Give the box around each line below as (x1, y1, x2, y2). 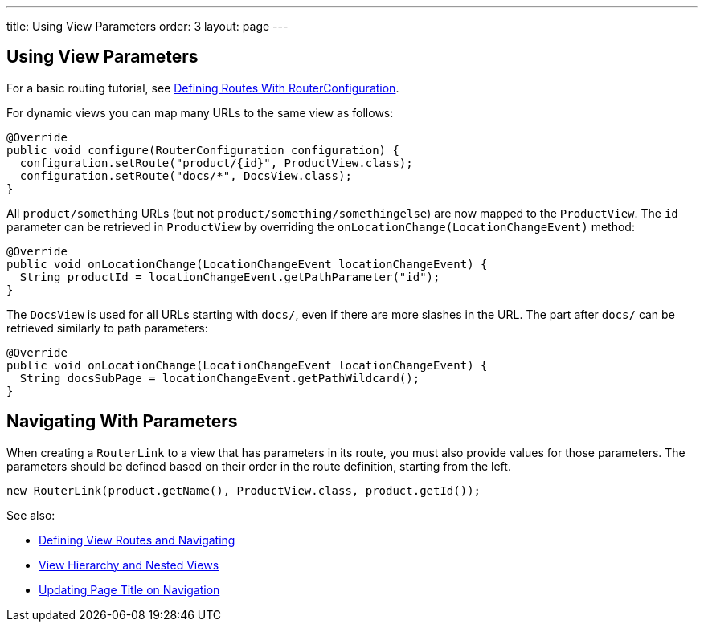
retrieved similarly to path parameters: (6, 320, 208, 335)
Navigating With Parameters (6, 411, 238, 432)
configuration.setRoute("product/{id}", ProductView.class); (19, 156, 413, 169)
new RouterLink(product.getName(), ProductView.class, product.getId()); (6, 483, 481, 497)
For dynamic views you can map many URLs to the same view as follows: (6, 105, 394, 120)
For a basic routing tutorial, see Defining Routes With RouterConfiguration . (6, 80, 399, 95)
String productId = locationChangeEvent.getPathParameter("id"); (19, 270, 440, 283)
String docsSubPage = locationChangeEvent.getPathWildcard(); (19, 371, 420, 385)
